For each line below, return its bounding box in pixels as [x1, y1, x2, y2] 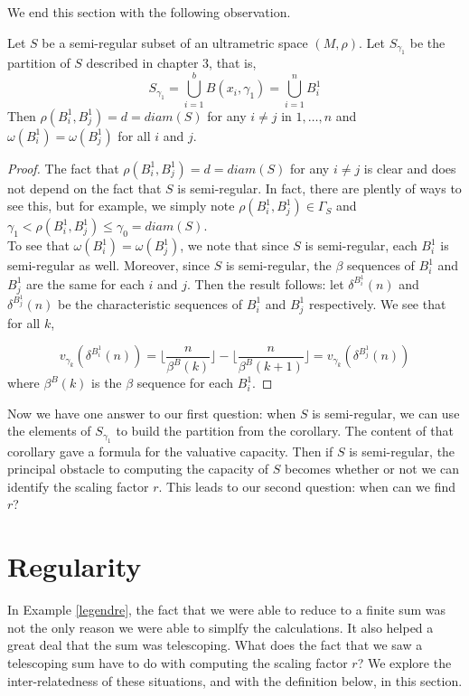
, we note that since [180, 236, 289, 255]
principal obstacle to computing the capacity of [7, 459, 269, 478]
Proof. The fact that [7, 158, 119, 177]
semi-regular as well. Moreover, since [7, 256, 210, 275]
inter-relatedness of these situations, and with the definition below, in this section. [7, 671, 463, 690]
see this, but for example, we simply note [7, 196, 235, 215]
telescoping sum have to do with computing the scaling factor [7, 653, 348, 672]
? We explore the [357, 653, 452, 672]
